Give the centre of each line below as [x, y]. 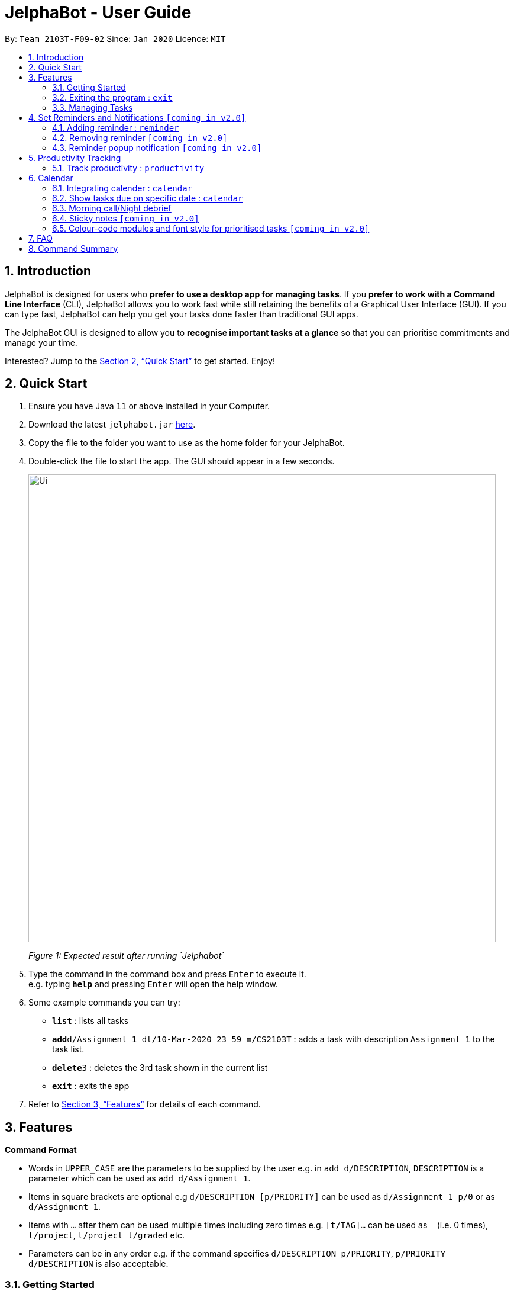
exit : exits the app [91, 1086]
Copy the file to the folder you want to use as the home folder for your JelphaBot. [187, 443]
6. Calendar [51, 178]
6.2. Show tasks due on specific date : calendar [148, 198]
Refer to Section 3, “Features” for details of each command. [145, 1104]
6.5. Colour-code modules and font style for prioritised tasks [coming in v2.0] [211, 228]
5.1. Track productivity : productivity [128, 168]
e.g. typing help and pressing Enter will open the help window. [153, 984]
